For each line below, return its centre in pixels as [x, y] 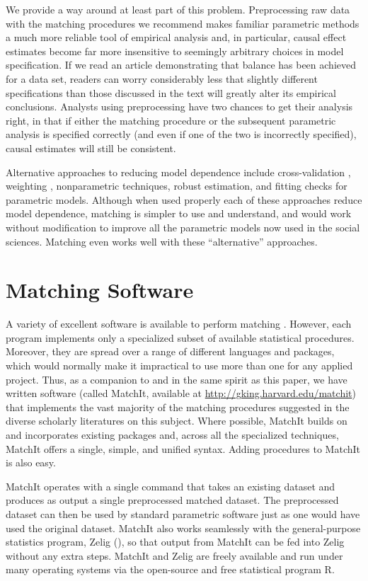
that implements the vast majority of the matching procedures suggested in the [178, 407]
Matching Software [100, 290]
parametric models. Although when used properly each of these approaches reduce [184, 199]
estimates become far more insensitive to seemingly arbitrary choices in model [175, 51]
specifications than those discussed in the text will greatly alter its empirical [171, 92]
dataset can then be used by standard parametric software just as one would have [183, 513]
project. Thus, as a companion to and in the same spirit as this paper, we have [177, 379]
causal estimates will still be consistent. [91, 148]
